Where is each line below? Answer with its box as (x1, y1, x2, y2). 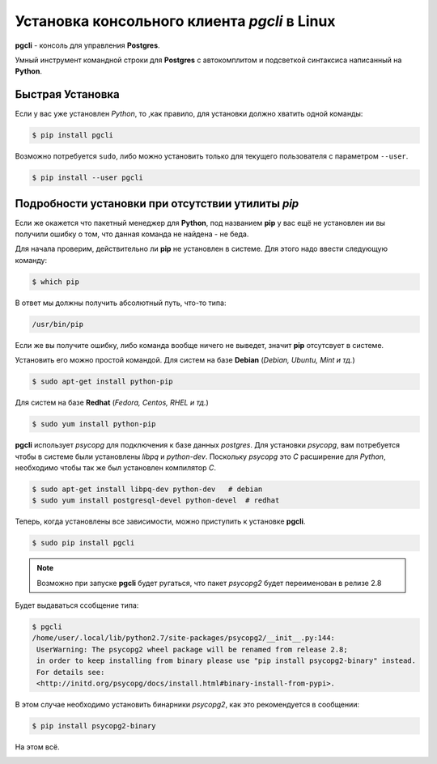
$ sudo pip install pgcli (32, 538, 135, 548)
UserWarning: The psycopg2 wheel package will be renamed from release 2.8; (36, 644, 348, 654)
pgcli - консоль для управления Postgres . (15, 40, 161, 50)
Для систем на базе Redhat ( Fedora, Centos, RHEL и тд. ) (15, 397, 210, 408)
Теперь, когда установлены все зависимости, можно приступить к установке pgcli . (15, 516, 306, 526)
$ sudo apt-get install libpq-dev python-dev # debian (32, 484, 263, 494)
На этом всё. (15, 741, 60, 752)
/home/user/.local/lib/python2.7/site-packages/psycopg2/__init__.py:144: (32, 634, 336, 643)
